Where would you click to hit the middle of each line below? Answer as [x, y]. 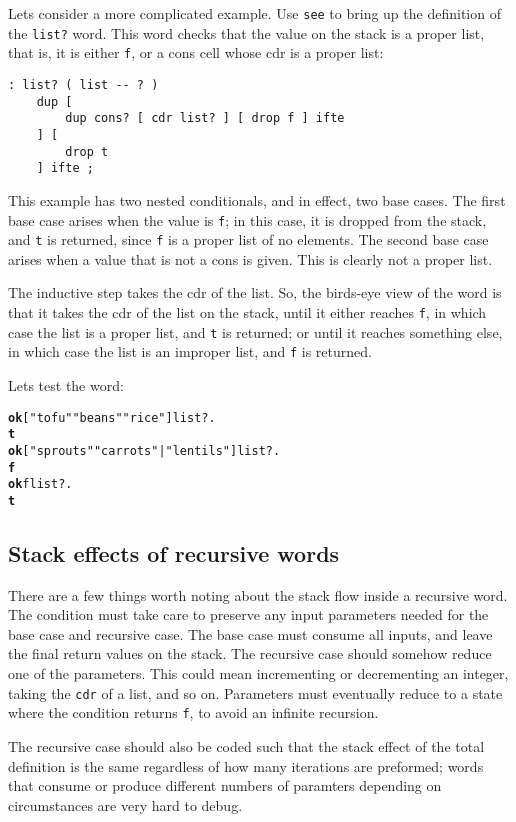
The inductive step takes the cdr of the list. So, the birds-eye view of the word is [255, 292]
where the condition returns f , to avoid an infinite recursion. [193, 712]
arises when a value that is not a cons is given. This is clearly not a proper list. [250, 258]
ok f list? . [40, 484]
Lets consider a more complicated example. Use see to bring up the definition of [254, 13]
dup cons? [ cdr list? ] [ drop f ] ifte [205, 118]
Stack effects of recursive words [174, 552]
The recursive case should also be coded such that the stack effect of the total [246, 745]
